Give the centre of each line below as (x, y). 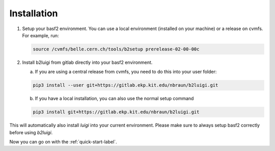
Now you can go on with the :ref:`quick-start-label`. (63, 142)
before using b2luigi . (31, 132)
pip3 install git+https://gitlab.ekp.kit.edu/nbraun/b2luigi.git (116, 112)
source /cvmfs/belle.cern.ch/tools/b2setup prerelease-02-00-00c (116, 49)
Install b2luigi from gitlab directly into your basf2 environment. (87, 62)
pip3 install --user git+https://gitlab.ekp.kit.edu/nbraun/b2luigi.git (126, 85)
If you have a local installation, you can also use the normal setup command (114, 98)
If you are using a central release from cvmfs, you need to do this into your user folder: (126, 72)
